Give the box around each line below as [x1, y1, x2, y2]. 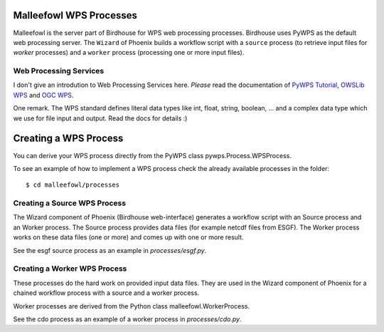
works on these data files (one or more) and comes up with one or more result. [13, 233, 245, 242]
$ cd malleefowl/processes [26, 181, 120, 189]
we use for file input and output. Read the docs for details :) [13, 114, 188, 123]
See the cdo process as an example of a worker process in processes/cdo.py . [13, 314, 242, 323]
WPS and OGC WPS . [13, 90, 74, 99]
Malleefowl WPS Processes [13, 9, 138, 21]
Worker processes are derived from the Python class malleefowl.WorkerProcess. [13, 301, 250, 310]
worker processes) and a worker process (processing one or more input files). [13, 48, 245, 57]
